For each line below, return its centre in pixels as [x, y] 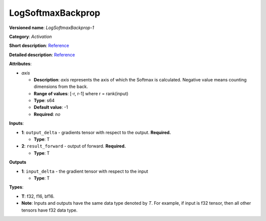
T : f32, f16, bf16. [38, 196]
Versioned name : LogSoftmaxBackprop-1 [52, 28]
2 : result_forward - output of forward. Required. [74, 146]
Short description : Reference [39, 46]
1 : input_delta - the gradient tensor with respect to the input [85, 171]
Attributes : [20, 64]
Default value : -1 [51, 107]
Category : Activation [31, 37]
